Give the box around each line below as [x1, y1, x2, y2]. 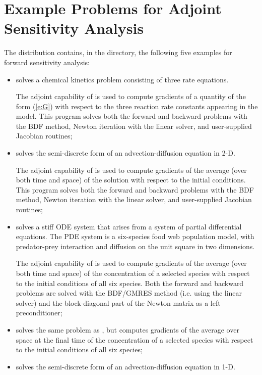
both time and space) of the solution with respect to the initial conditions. [16, 174, 246, 185]
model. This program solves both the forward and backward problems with [16, 111, 247, 121]
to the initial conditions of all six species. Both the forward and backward [16, 277, 244, 288]
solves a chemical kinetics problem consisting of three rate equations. [16, 74, 229, 84]
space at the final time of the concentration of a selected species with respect [16, 334, 253, 345]
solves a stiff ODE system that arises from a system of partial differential [16, 221, 242, 231]
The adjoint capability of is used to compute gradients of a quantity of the [16, 91, 246, 102]
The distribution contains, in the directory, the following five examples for [4, 47, 232, 58]
